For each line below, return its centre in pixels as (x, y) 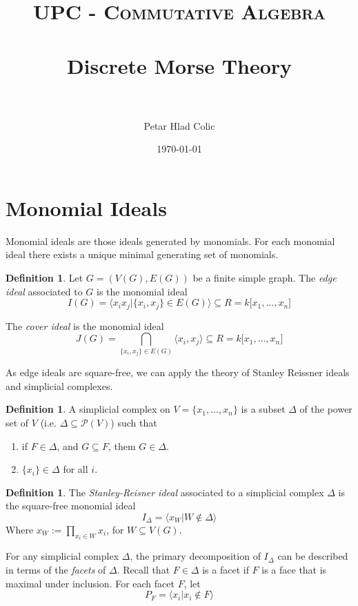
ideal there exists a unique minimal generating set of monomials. (142, 254)
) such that (134, 422)
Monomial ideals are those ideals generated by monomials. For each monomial (170, 241)
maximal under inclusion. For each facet (90, 583)
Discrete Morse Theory (179, 65)
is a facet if (226, 569)
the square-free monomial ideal (71, 506)
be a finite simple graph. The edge (265, 277)
